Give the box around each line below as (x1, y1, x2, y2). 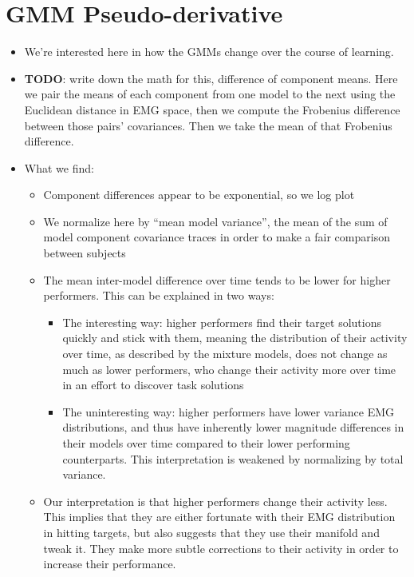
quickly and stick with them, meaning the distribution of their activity (62, 329, 408, 346)
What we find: (24, 159, 94, 176)
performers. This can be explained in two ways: (43, 287, 274, 304)
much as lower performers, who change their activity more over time (62, 360, 396, 377)
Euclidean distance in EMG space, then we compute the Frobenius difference (24, 101, 400, 117)
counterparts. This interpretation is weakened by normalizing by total (62, 450, 404, 467)
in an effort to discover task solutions (62, 376, 244, 393)
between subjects (43, 245, 126, 261)
